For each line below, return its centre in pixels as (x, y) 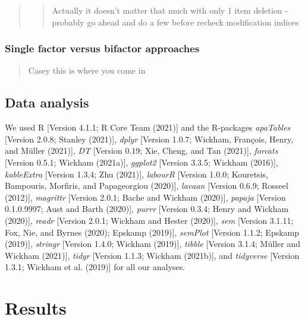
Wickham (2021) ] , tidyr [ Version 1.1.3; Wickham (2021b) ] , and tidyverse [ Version (152, 255)
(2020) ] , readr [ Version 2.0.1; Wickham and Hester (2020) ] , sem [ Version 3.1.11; (149, 220)
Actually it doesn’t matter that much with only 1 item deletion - (170, 10)
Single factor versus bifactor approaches (102, 48)
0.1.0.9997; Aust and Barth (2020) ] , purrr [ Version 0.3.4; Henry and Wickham (147, 209)
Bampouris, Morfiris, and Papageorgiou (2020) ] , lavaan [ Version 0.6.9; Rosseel (147, 186)
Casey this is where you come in (87, 70)
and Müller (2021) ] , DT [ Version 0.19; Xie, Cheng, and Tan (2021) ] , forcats (142, 151)
